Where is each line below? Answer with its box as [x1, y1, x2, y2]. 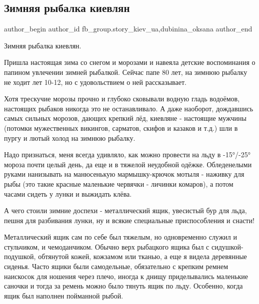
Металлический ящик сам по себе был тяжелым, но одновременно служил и [4, 232, 237, 242]
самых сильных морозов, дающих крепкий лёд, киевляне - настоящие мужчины [4, 113, 246, 123]
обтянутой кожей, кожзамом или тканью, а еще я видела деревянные [38, 251, 247, 262]
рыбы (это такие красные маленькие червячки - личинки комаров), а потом [4, 178, 233, 189]
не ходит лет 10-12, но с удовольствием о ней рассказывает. [4, 76, 186, 87]
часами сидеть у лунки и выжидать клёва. [4, 188, 132, 199]
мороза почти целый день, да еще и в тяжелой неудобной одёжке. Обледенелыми [4, 159, 252, 169]
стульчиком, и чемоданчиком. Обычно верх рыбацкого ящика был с [4, 241, 209, 252]
